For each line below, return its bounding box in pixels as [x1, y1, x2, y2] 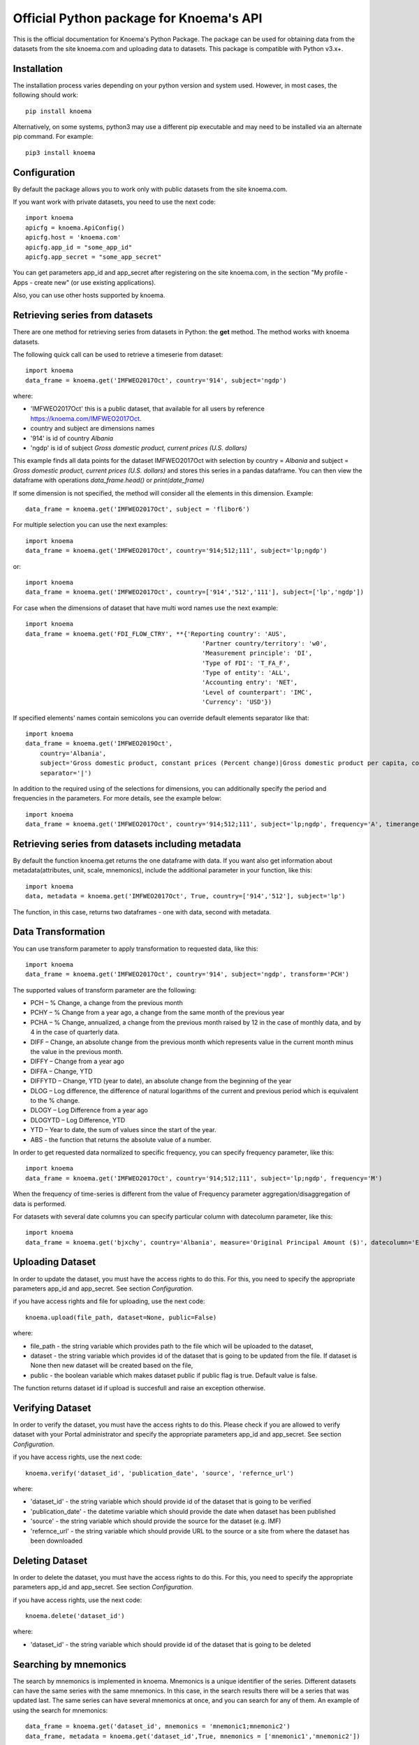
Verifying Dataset [13, 1402, 91, 1413]
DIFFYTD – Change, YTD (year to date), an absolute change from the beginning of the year [30, 1077, 292, 1085]
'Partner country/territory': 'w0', [201, 639, 328, 647]
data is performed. [13, 1199, 66, 1208]
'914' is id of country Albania [30, 433, 114, 443]
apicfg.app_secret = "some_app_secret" [25, 253, 162, 261]
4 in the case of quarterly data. [30, 1028, 120, 1037]
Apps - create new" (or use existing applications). [13, 278, 156, 286]
